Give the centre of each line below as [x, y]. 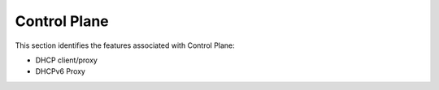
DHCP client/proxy [66, 60]
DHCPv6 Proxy [60, 71]
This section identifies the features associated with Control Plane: [125, 45]
